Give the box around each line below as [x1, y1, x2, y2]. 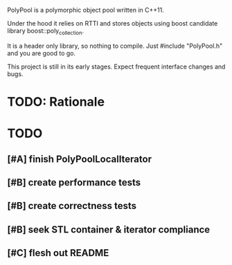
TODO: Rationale [7, 93, 105, 109]
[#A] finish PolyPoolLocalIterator [7, 153, 152, 165]
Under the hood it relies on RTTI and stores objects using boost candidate [7, 19, 218, 27]
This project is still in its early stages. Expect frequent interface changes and [7, 62, 226, 71]
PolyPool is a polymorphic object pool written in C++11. [7, 6, 164, 14]
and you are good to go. [7, 48, 76, 57]
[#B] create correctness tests [7, 200, 137, 212]
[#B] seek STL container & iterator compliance [7, 223, 211, 235]
